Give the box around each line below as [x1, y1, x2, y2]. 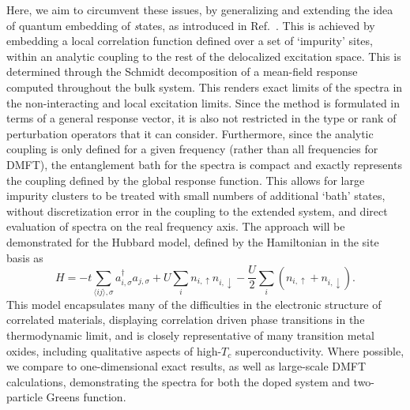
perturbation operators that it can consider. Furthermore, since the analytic [6, 125, 374, 141]
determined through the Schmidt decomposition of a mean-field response [6, 63, 358, 80]
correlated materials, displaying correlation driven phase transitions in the [6, 311, 365, 328]
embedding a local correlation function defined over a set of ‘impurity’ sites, [6, 32, 373, 49]
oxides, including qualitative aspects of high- [6, 342, 222, 359]
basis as [6, 249, 43, 265]
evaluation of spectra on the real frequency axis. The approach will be [6, 218, 345, 235]
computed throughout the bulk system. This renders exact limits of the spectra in [6, 78, 403, 95]
